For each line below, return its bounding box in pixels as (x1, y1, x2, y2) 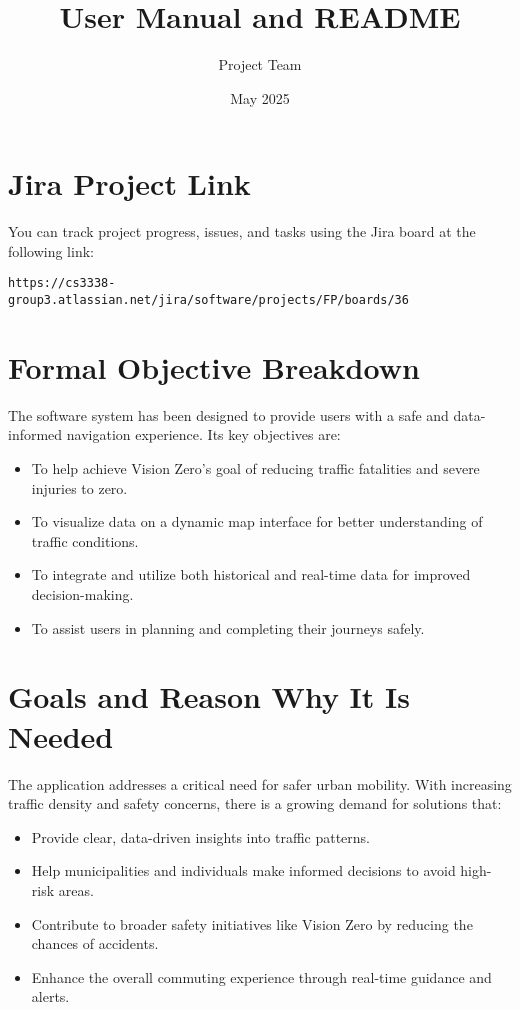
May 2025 (230, 87, 290, 108)
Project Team (218, 54, 302, 75)
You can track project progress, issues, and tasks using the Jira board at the (8, 221, 476, 242)
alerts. (31, 986, 70, 1007)
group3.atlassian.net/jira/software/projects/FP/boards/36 (8, 293, 409, 308)
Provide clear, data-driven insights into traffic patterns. (31, 826, 370, 847)
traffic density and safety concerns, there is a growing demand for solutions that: (8, 793, 502, 814)
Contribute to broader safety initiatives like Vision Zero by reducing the (31, 913, 473, 934)
